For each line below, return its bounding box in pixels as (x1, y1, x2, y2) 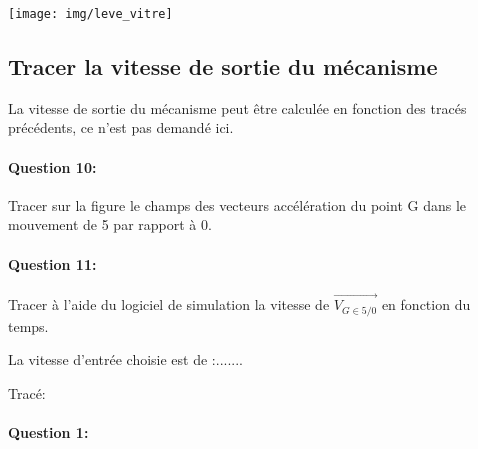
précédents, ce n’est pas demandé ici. (8, 117, 234, 138)
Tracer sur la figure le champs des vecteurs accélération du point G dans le (8, 194, 467, 215)
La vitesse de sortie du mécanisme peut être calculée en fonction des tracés (8, 97, 467, 118)
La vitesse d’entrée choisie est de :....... (8, 349, 244, 370)
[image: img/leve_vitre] (8, 7, 173, 21)
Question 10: (8, 156, 97, 177)
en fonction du (381, 294, 471, 315)
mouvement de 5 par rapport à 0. (8, 214, 212, 235)
